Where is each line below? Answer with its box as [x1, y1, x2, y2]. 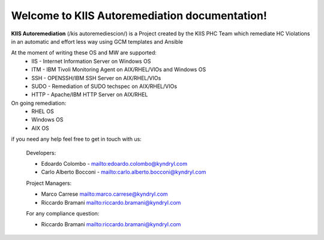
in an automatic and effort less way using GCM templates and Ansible [11, 38, 183, 45]
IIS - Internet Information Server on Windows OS [31, 57, 151, 65]
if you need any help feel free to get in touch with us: [11, 135, 142, 143]
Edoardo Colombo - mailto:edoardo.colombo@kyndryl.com [41, 160, 188, 168]
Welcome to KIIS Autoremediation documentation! [11, 9, 267, 22]
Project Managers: [26, 180, 72, 187]
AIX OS [31, 124, 49, 132]
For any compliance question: [26, 209, 100, 217]
